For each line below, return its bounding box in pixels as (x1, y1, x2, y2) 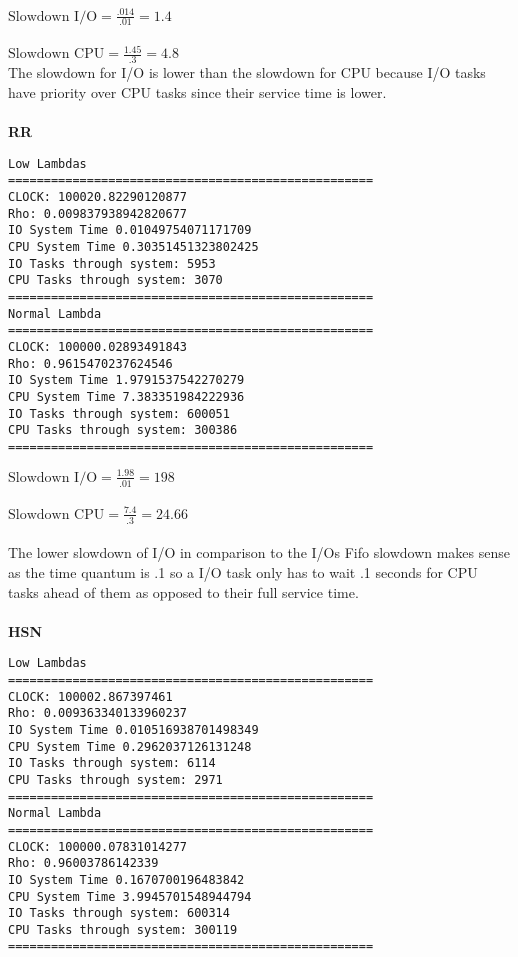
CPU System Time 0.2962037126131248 (8, 739, 252, 754)
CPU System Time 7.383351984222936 (8, 389, 245, 404)
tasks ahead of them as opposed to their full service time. (8, 581, 359, 602)
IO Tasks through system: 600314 (8, 906, 230, 921)
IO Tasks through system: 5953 (8, 256, 216, 271)
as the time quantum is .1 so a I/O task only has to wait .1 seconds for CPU (8, 561, 478, 582)
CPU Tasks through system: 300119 (8, 922, 238, 937)
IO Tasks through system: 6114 (8, 756, 216, 771)
